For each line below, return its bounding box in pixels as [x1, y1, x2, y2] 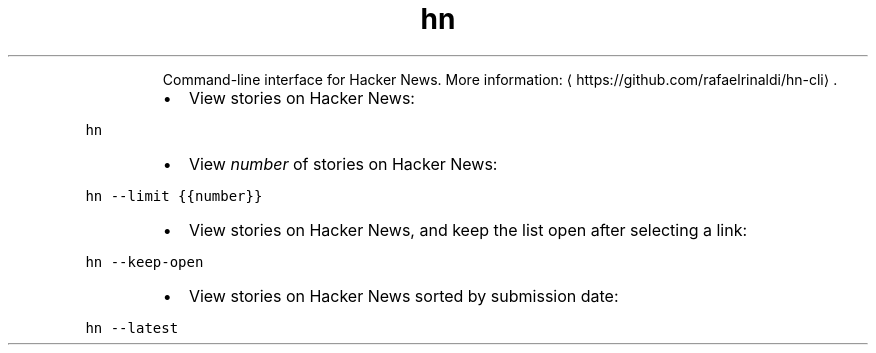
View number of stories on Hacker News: [188, 153, 498, 174]
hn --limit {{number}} [85, 187, 263, 204]
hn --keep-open [85, 253, 204, 270]
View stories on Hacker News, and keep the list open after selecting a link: [188, 219, 748, 240]
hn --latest [85, 319, 179, 336]
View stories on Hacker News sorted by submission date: [188, 285, 619, 306]
